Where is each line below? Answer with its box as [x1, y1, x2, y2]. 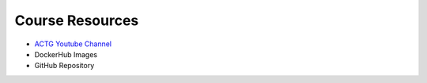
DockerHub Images [34, 49, 98, 59]
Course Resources [14, 12, 139, 29]
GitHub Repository [34, 61, 95, 70]
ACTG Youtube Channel [34, 39, 112, 49]
